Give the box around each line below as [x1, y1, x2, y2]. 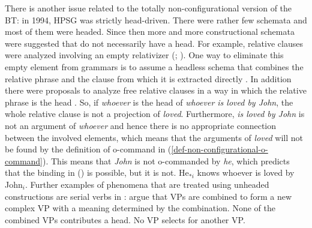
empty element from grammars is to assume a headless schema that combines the [5, 60, 304, 73]
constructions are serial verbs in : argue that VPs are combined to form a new [5, 190, 292, 202]
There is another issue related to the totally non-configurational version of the [5, 2, 292, 14]
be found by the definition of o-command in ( [5, 143, 172, 155]
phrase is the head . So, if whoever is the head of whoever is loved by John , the [5, 95, 293, 108]
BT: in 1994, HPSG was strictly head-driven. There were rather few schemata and [5, 13, 307, 26]
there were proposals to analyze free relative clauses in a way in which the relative [5, 84, 307, 97]
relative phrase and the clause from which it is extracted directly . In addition [5, 72, 292, 85]
